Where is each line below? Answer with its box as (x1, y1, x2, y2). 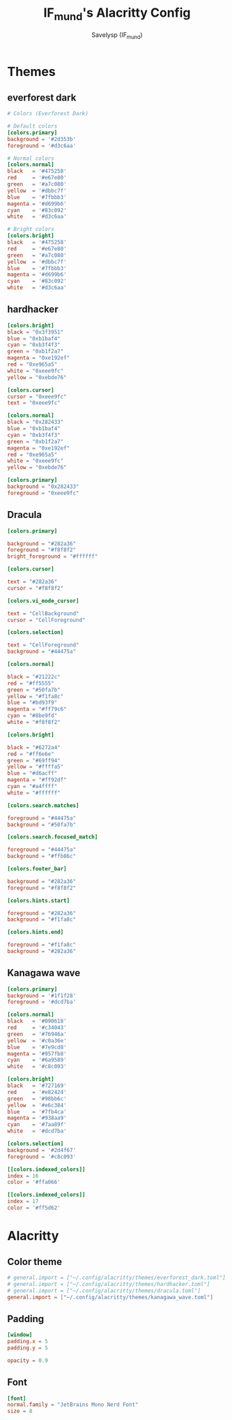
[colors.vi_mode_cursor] (7, 597, 79, 605)
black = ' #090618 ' (7, 1018, 68, 1025)
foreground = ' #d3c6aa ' (7, 142, 77, 149)
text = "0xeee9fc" (7, 399, 61, 406)
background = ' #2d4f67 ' (7, 1146, 77, 1153)
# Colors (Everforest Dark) (7, 110, 89, 117)
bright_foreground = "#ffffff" (7, 553, 98, 560)
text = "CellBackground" (7, 609, 79, 617)
